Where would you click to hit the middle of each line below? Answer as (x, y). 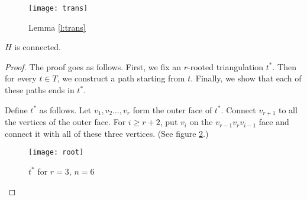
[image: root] (56, 153)
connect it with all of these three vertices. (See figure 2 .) (107, 133)
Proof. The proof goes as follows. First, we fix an (93, 66)
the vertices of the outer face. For (65, 122)
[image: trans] (58, 8)
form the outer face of (172, 109)
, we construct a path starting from (121, 78)
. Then (284, 66)
